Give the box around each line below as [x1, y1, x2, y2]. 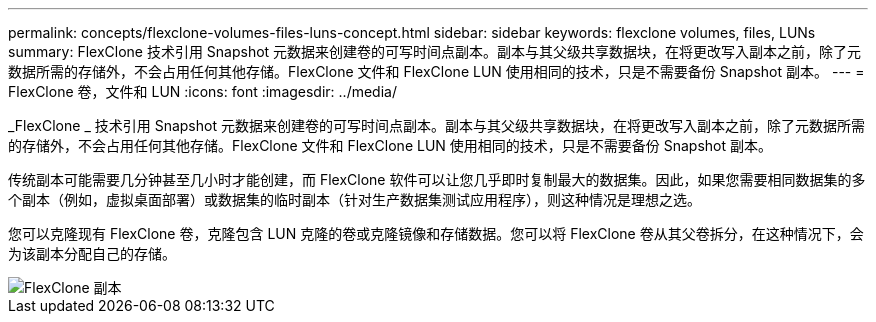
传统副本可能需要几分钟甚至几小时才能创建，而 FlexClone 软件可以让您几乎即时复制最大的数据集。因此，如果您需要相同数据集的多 [8, 171, 866, 188]
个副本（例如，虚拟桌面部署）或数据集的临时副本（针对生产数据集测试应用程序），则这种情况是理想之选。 [8, 191, 701, 208]
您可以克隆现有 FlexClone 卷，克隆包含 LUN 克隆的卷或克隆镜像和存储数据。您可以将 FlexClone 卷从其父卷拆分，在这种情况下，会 [8, 225, 864, 242]
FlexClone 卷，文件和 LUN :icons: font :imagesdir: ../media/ [8, 83, 397, 100]
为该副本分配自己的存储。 [8, 245, 176, 262]
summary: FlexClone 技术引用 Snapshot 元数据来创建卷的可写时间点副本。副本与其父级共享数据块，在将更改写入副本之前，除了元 [8, 43, 862, 60]
